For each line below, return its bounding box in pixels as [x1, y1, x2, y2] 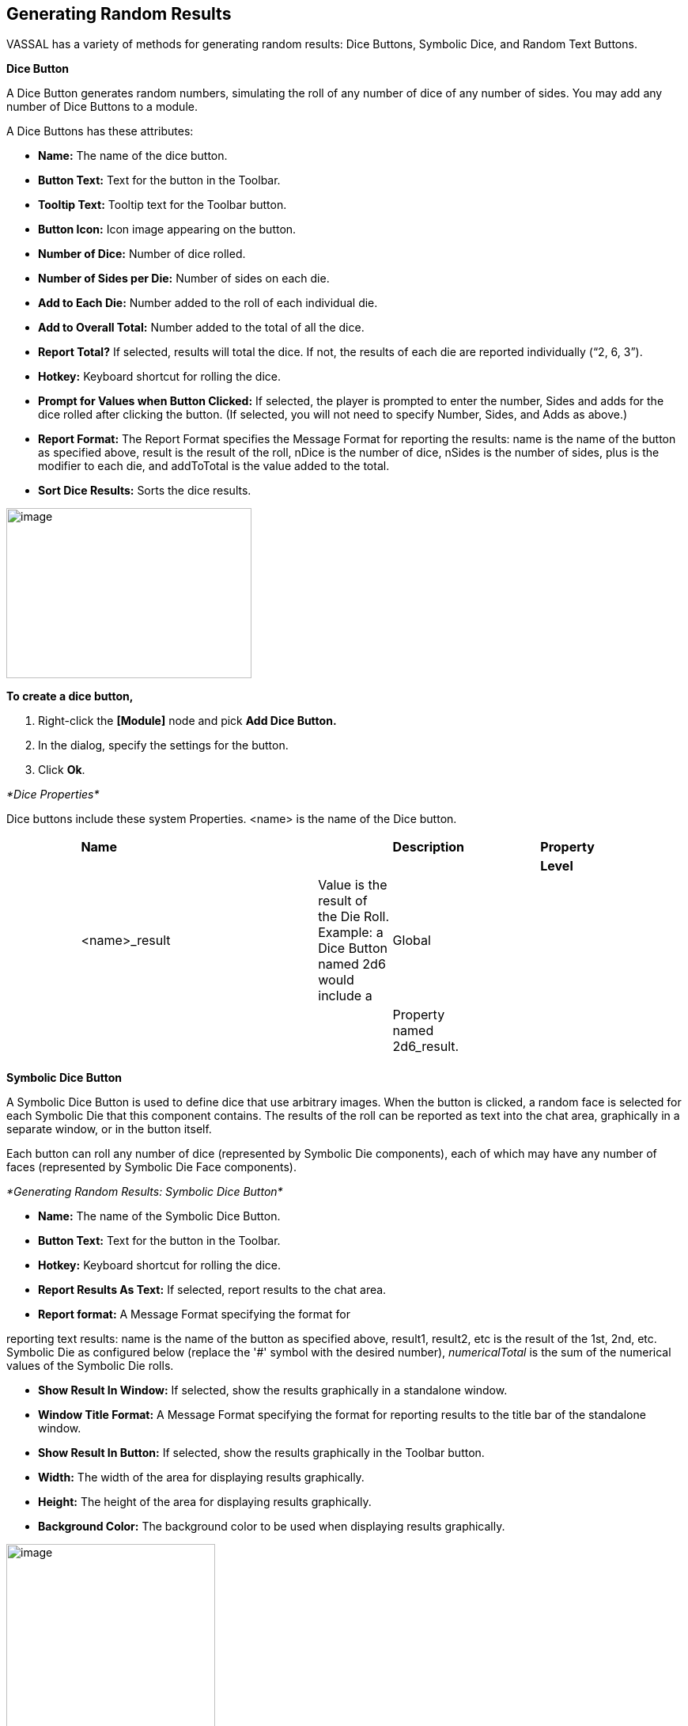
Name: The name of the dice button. [38, 149, 228, 163]
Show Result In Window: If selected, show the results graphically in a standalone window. [38, 1383, 508, 1398]
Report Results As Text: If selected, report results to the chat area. [38, 1283, 387, 1297]
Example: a [318, 924, 384, 941]
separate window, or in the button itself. [6, 1122, 212, 1136]
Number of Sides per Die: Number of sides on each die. [38, 271, 330, 286]
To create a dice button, [6, 689, 134, 704]
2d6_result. [392, 1038, 459, 1055]
